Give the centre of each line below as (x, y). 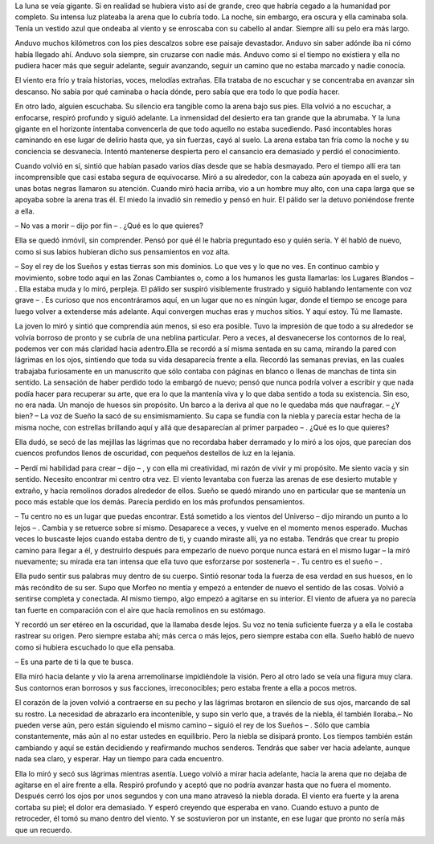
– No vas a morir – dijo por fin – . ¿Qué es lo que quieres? (109, 226)
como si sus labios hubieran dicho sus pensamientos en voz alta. (123, 251)
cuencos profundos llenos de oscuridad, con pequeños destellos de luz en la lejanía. (155, 453)
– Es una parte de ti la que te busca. (74, 662)
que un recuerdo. (43, 830)
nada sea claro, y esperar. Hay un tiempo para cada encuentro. (119, 759)
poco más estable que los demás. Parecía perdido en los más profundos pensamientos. (160, 502)
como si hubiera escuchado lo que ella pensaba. (95, 647)
